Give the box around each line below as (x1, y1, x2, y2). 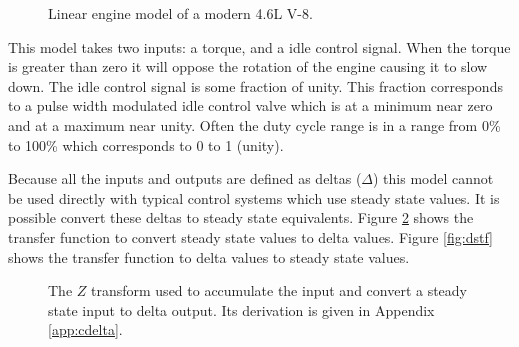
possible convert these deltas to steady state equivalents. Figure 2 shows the (8, 207, 474, 228)
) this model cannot (373, 168, 494, 189)
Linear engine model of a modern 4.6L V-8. (48, 3, 313, 23)
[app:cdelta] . (48, 319, 123, 340)
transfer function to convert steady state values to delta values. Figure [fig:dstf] (8, 226, 493, 247)
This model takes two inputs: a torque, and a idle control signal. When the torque (8, 36, 511, 57)
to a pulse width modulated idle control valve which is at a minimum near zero (8, 95, 493, 116)
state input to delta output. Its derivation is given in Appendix (48, 299, 435, 320)
